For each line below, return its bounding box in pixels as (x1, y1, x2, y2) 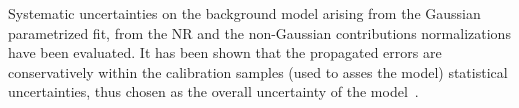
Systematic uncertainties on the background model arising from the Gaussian (8, 3, 481, 23)
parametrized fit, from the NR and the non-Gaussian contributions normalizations (8, 22, 511, 43)
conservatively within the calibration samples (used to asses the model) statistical (8, 61, 508, 82)
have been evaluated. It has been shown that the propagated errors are (8, 42, 442, 63)
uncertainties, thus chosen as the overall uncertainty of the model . (8, 81, 419, 102)
